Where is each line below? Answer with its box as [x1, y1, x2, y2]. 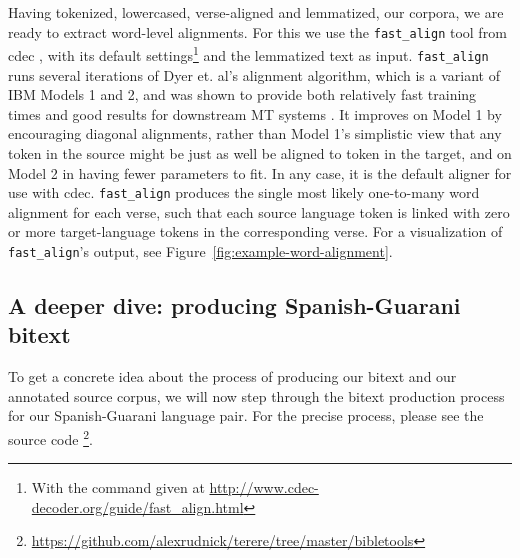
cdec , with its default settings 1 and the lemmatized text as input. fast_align [8, 42, 489, 65]
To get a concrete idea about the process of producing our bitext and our [8, 366, 457, 387]
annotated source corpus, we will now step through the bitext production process [8, 385, 505, 406]
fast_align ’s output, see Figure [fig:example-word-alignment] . [8, 240, 393, 261]
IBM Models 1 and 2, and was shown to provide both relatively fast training [8, 84, 477, 105]
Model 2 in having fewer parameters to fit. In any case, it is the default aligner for [8, 162, 512, 183]
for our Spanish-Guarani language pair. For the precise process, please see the [8, 405, 484, 426]
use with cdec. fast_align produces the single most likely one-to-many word [8, 182, 480, 203]
